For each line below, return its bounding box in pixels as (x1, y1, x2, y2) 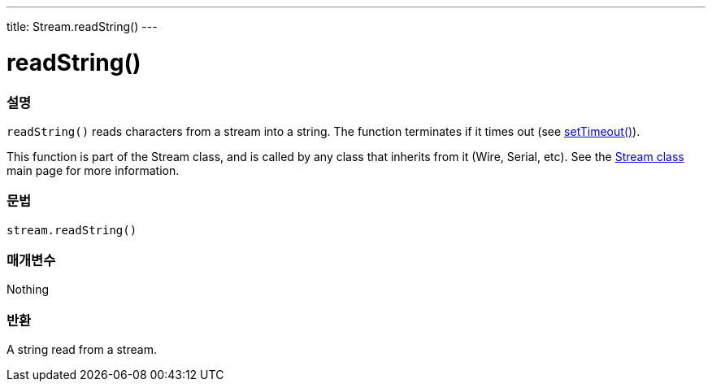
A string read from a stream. (7, 342, 157, 357)
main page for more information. (7, 163, 180, 177)
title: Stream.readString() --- (7, 20, 158, 33)
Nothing (7, 282, 50, 297)
